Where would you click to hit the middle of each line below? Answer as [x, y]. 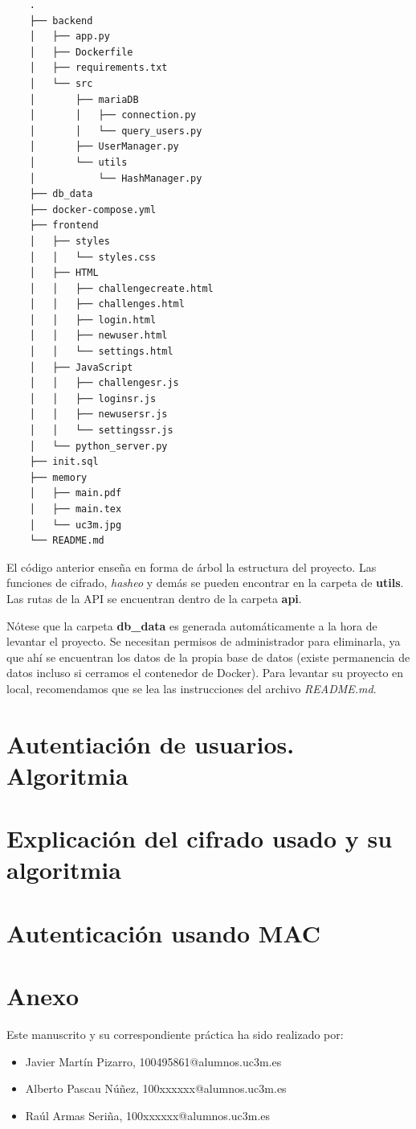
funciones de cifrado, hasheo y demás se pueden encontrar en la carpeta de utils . [205, 583]
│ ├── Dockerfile [81, 52]
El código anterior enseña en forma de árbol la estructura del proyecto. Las [192, 567]
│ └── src [61, 83]
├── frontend [64, 226]
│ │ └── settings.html [101, 352]
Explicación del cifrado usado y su [200, 838]
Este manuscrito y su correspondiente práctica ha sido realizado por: [175, 1035]
